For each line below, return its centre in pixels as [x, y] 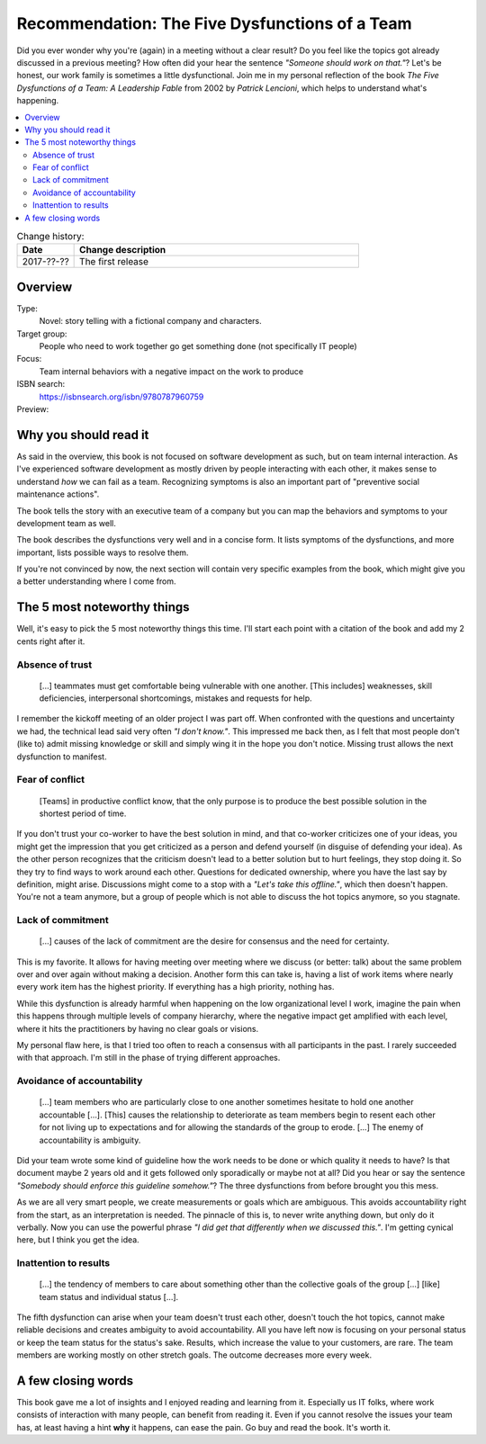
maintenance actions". [58, 494]
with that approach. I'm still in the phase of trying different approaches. [148, 1058]
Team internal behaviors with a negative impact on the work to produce [171, 371]
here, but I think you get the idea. [78, 1240]
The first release [114, 262]
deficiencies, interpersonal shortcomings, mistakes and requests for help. [175, 698]
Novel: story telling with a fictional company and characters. [151, 321]
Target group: [42, 334]
